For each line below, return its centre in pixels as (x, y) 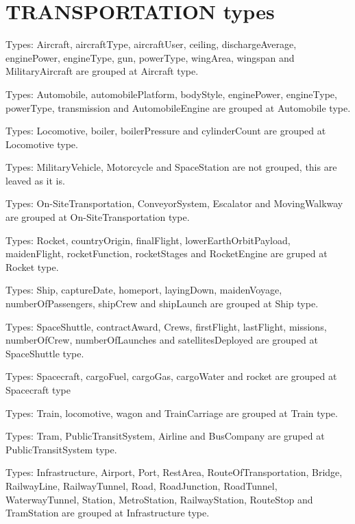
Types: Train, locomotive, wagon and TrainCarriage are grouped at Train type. (172, 413)
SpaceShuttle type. (45, 353)
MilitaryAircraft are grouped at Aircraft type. (102, 71)
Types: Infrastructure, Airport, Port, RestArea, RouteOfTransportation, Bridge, (174, 472)
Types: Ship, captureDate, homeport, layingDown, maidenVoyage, (144, 290)
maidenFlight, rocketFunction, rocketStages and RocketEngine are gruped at (167, 253)
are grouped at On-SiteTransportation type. (98, 217)
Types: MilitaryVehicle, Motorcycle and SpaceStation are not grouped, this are (171, 167)
